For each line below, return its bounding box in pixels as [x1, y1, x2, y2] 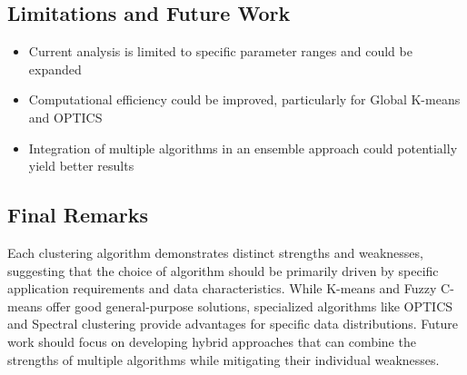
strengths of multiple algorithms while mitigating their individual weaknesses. [7, 350, 440, 369]
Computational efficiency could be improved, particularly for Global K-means [28, 90, 461, 109]
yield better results [28, 156, 134, 175]
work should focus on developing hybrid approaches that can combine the [7, 331, 416, 350]
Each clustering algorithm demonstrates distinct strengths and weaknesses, [7, 242, 423, 262]
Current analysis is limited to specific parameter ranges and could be [28, 42, 412, 61]
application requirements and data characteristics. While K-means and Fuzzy [7, 279, 437, 298]
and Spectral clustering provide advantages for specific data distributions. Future [7, 314, 458, 333]
